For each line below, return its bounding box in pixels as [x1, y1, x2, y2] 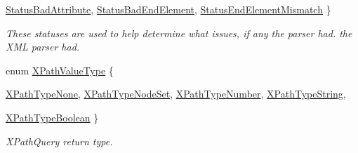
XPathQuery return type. [6, 133, 113, 148]
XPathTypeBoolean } [6, 109, 99, 124]
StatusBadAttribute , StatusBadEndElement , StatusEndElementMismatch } [6, 2, 331, 16]
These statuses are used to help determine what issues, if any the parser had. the [6, 25, 352, 40]
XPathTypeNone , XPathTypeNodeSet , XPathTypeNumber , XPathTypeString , [6, 86, 346, 101]
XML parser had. [6, 39, 80, 54]
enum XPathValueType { [6, 62, 114, 77]
